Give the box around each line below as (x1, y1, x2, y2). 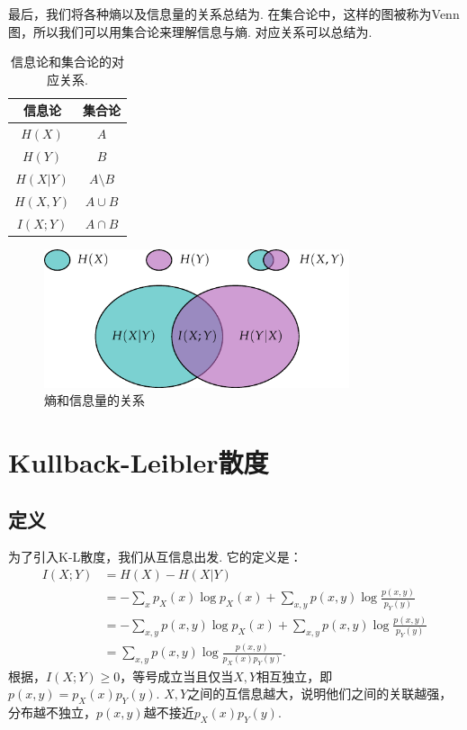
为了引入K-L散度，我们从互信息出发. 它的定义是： (8, 547, 302, 566)
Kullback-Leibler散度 (8, 444, 269, 480)
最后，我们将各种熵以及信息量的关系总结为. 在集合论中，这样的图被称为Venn (8, 5, 460, 23)
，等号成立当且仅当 (120, 666, 234, 685)
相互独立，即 (256, 666, 333, 685)
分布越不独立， (8, 703, 96, 722)
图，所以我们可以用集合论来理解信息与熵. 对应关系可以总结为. (8, 22, 373, 41)
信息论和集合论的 (11, 52, 112, 71)
